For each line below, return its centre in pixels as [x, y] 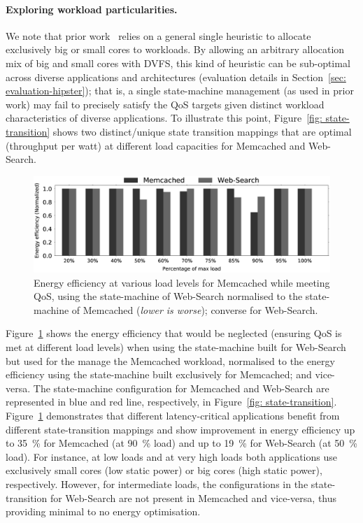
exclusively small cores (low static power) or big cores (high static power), [164, 470]
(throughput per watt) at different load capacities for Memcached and [156, 145]
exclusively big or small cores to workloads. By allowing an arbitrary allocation [175, 49]
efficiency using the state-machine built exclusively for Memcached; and [159, 374]
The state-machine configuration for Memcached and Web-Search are [181, 388]
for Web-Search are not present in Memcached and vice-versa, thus [193, 497]
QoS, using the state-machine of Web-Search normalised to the [168, 296]
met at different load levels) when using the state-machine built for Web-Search [176, 347]
